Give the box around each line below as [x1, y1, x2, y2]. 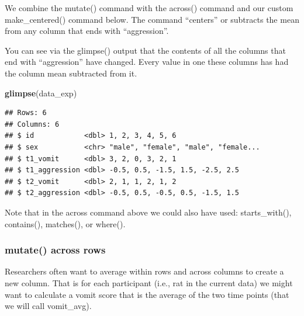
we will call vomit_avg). [5, 300, 92, 312]
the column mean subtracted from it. [5, 67, 137, 79]
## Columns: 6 [5, 120, 60, 129]
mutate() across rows [5, 242, 106, 257]
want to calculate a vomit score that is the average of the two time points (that [5, 288, 289, 300]
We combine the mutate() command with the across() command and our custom [5, 2, 293, 13]
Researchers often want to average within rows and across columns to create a [5, 265, 284, 277]
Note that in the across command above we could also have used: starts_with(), [5, 206, 292, 218]
